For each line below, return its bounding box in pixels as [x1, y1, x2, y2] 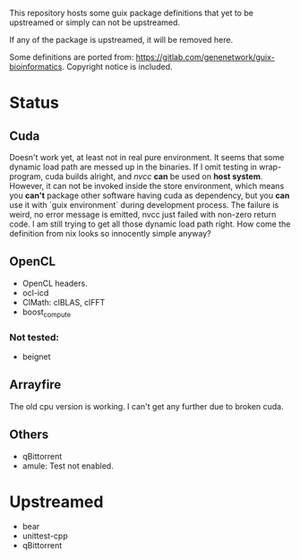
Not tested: [9, 331, 60, 343]
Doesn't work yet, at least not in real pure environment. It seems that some [9, 152, 285, 162]
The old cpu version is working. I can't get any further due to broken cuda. [9, 400, 284, 411]
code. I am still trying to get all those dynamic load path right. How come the [9, 219, 291, 229]
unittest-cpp [21, 530, 69, 541]
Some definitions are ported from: [9, 52, 134, 62]
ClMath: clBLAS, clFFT [21, 297, 106, 307]
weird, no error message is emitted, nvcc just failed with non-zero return [9, 210, 277, 219]
